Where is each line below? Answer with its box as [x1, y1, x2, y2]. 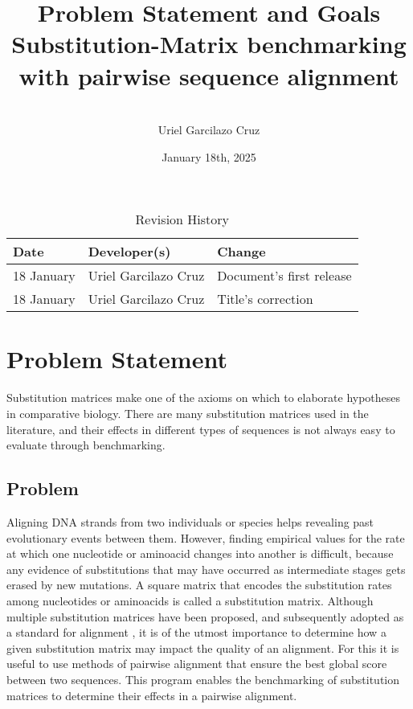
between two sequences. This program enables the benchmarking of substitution [6, 670, 400, 687]
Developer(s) [88, 242, 171, 261]
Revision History [135, 210, 229, 229]
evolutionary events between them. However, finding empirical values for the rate [6, 529, 405, 546]
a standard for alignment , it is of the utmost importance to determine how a [6, 624, 386, 641]
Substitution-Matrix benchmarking [11, 27, 407, 60]
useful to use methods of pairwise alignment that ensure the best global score [6, 655, 387, 672]
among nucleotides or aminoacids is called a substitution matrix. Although [6, 592, 374, 609]
